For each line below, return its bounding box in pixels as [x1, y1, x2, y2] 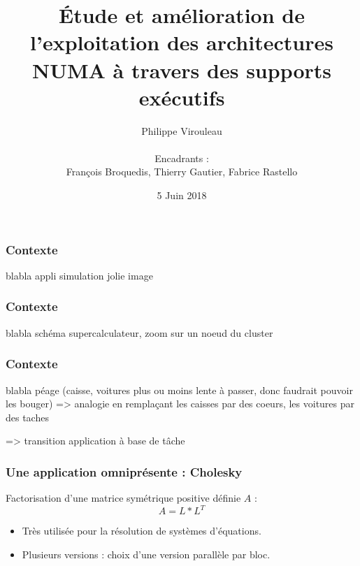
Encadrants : [154, 150, 209, 165]
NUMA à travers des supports [31, 55, 332, 84]
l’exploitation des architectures [30, 28, 333, 57]
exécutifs [138, 82, 225, 111]
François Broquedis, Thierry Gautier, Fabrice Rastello [66, 164, 298, 179]
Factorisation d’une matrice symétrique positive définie [6, 491, 241, 505]
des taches [6, 409, 49, 424]
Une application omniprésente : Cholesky [6, 463, 243, 480]
